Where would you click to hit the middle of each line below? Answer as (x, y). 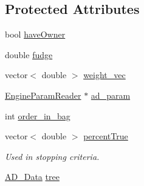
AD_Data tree (32, 177)
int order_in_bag (38, 115)
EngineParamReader (43, 95)
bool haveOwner (35, 34)
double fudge (29, 54)
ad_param (111, 95)
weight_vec (105, 75)
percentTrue (106, 136)
